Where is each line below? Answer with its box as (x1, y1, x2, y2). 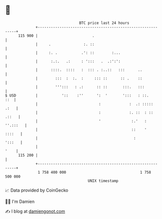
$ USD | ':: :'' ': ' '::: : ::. (5, 93, 149, 98)
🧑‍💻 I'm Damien (5, 199, 35, 204)
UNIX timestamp (88, 178, 119, 183)
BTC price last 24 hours (79, 20, 130, 25)
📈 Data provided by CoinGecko (5, 187, 69, 193)
